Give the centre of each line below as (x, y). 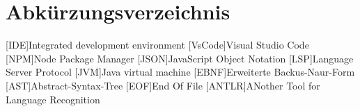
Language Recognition (53, 99)
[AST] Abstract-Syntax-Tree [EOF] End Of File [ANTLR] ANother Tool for (163, 85)
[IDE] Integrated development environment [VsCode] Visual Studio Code (157, 45)
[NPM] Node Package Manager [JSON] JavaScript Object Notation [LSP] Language (180, 58)
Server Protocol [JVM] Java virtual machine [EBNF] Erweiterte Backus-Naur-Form (180, 72)
